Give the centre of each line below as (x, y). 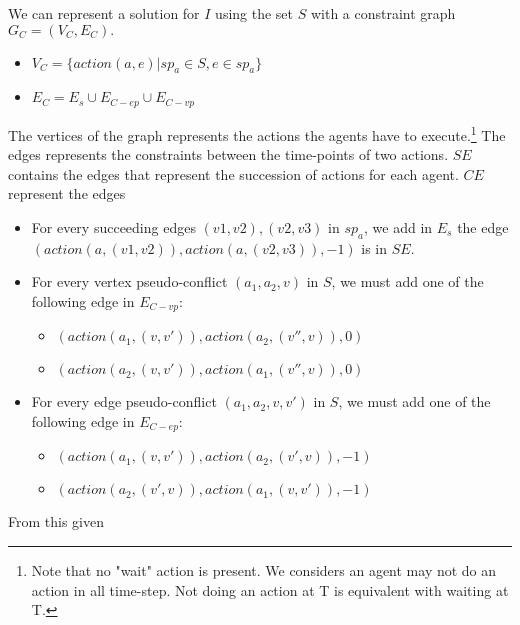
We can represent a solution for (104, 13)
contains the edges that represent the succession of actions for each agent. (233, 173)
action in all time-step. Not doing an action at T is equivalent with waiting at (270, 589)
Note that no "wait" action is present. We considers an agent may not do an (264, 569)
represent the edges (67, 193)
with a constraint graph (383, 13)
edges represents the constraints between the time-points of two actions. (228, 154)
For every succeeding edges (113, 226)
